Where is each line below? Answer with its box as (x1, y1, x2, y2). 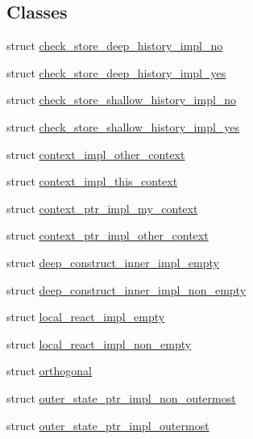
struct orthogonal (6, 362, 92, 379)
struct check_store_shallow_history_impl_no (6, 91, 237, 108)
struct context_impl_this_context (6, 173, 178, 190)
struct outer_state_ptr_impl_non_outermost (6, 389, 236, 406)
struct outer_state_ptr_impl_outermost (6, 416, 209, 433)
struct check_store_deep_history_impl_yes (6, 64, 226, 81)
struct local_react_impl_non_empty (6, 335, 192, 352)
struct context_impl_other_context (6, 145, 185, 162)
